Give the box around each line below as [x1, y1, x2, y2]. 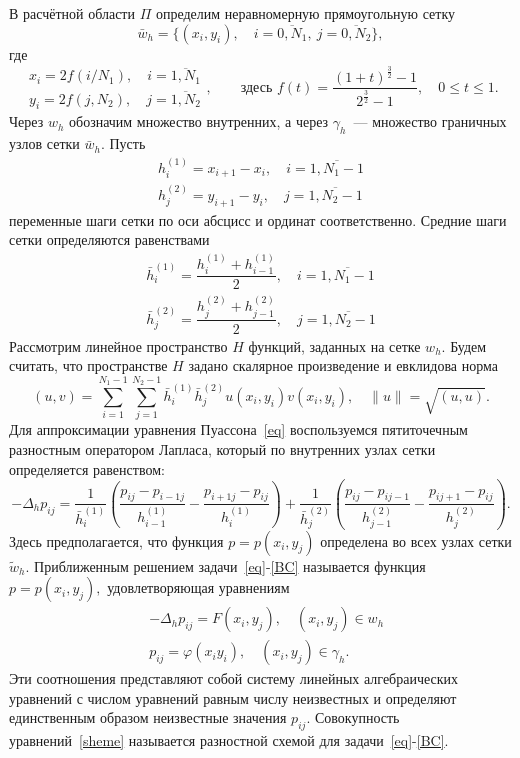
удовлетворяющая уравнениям [107, 577, 290, 598]
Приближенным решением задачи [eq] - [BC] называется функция [34, 555, 426, 576]
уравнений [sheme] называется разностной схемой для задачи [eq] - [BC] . [9, 730, 449, 751]
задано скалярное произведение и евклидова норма [188, 355, 498, 376]
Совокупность [314, 707, 400, 728]
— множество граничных [353, 111, 507, 132]
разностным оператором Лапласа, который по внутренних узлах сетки [9, 438, 436, 459]
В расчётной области [9, 3, 135, 23]
